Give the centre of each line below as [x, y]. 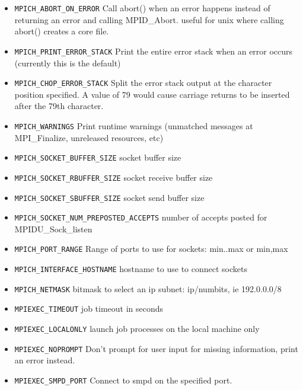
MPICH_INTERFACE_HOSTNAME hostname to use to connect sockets [131, 269]
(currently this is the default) [68, 63]
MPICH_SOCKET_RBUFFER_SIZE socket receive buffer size [114, 177]
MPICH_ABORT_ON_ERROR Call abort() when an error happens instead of [142, 8]
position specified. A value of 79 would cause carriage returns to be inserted [152, 94]
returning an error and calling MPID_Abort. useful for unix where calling [149, 19]
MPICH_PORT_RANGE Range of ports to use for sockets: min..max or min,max [151, 249]
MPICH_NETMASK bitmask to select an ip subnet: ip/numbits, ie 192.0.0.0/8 [148, 288]
